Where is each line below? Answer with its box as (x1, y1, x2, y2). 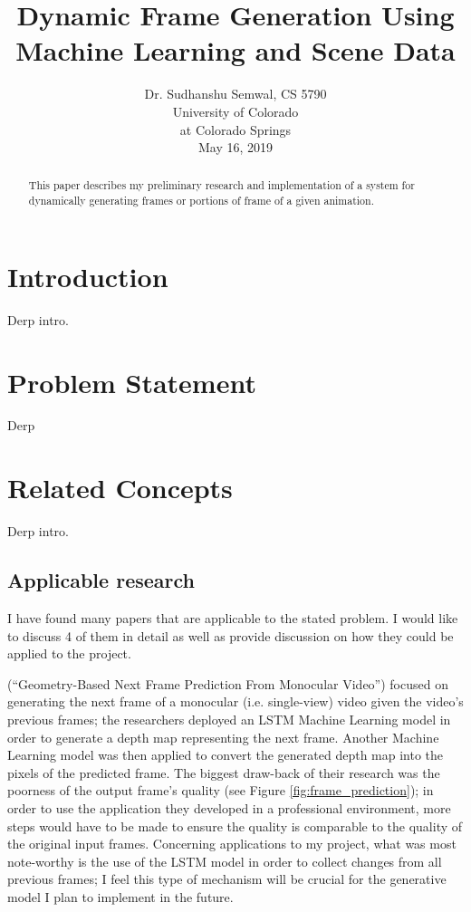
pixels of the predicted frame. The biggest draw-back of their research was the (7, 763, 440, 782)
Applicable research (7, 566, 195, 594)
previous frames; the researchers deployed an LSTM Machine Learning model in (7, 709, 451, 728)
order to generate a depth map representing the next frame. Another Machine (7, 727, 439, 746)
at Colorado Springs (179, 120, 292, 139)
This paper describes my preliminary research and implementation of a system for (28, 178, 415, 193)
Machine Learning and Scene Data (15, 32, 456, 69)
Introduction (7, 257, 168, 294)
